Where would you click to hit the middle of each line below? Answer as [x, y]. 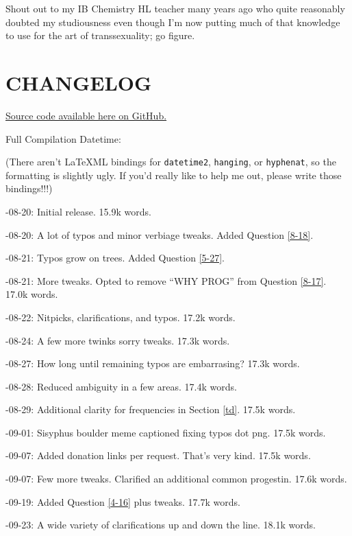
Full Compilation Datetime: [63, 138]
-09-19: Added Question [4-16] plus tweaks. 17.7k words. [123, 501]
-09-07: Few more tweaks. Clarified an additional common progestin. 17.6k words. [176, 479]
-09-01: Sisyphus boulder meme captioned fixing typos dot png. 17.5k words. [166, 432]
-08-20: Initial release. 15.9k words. [78, 211]
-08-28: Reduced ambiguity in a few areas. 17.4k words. [121, 386]
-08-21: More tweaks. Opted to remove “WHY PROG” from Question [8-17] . [166, 280]
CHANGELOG [79, 82]
